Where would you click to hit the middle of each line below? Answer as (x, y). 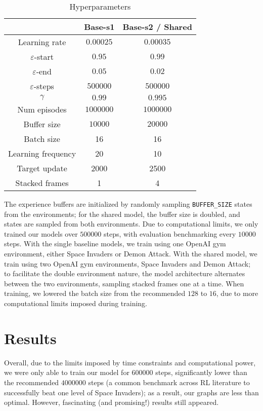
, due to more (237, 293)
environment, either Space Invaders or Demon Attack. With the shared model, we (131, 254)
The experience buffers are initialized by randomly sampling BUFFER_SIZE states (128, 204)
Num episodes (42, 109)
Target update (42, 168)
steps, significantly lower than (201, 372)
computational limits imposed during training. (76, 303)
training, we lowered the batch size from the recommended (95, 293)
